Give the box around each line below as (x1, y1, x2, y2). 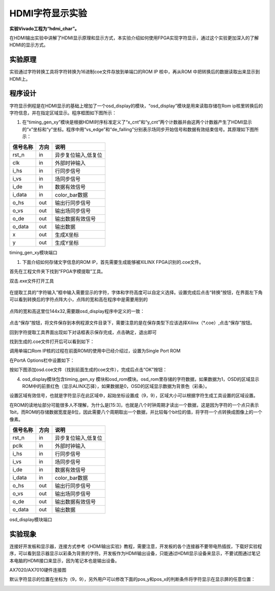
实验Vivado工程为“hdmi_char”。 (9, 26, 79, 32)
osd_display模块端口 (9, 516, 52, 523)
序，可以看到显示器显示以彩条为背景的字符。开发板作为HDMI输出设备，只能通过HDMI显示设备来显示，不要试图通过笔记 (9, 550, 261, 556)
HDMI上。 (9, 76, 31, 82)
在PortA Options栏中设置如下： (9, 357, 75, 363)
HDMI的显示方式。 (9, 42, 48, 48)
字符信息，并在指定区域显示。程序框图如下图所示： (9, 110, 117, 116)
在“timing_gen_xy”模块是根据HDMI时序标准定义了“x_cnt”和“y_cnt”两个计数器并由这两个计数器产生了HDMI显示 (22, 119, 252, 125)
